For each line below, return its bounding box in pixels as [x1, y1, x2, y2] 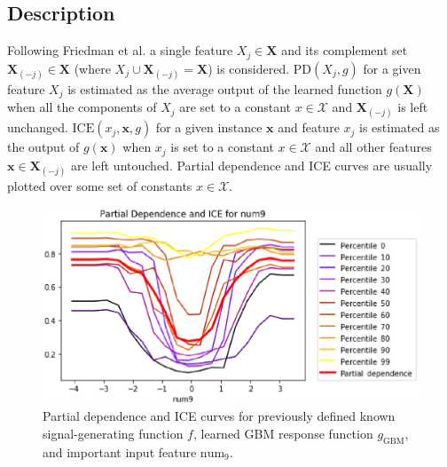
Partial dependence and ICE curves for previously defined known [43, 407, 396, 425]
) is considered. [208, 59, 290, 77]
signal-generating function [43, 423, 184, 442]
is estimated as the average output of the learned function [67, 79, 382, 98]
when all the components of [7, 98, 157, 116]
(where [74, 59, 111, 77]
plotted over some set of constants [7, 177, 192, 195]
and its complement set [281, 41, 408, 59]
